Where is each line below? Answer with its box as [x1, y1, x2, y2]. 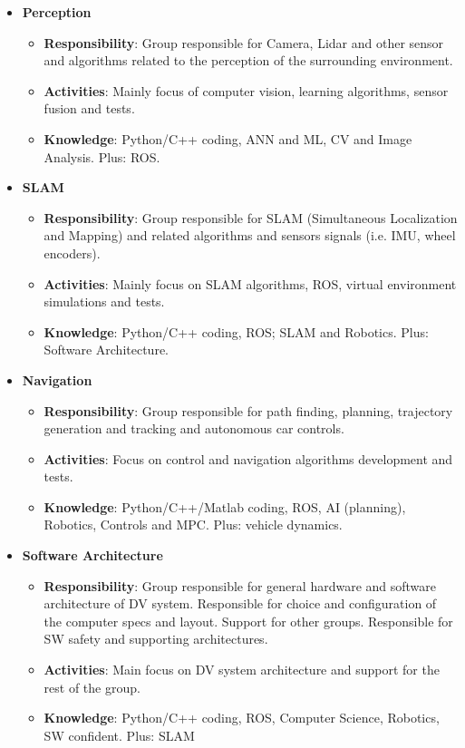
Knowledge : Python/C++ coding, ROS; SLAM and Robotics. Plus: [44, 322, 429, 341]
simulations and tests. [44, 292, 165, 311]
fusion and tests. [44, 99, 135, 118]
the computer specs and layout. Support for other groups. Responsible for [44, 611, 453, 630]
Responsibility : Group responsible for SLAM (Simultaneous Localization [44, 208, 458, 227]
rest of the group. [44, 677, 140, 696]
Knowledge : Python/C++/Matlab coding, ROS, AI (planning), [44, 497, 406, 516]
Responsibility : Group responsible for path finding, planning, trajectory [44, 401, 453, 420]
